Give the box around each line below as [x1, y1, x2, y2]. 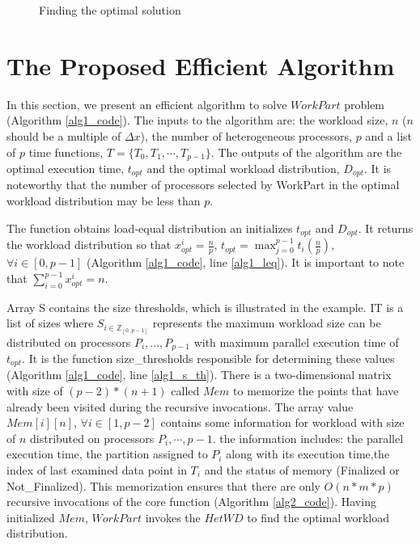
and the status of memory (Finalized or [204, 462, 400, 479]
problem [344, 95, 385, 112]
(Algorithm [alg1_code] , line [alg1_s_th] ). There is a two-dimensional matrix [6, 366, 392, 383]
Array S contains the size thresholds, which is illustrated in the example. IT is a [6, 298, 404, 315]
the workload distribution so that [6, 236, 172, 253]
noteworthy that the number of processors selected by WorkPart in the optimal [6, 176, 400, 193]
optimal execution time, [6, 159, 125, 176]
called [171, 382, 200, 399]
